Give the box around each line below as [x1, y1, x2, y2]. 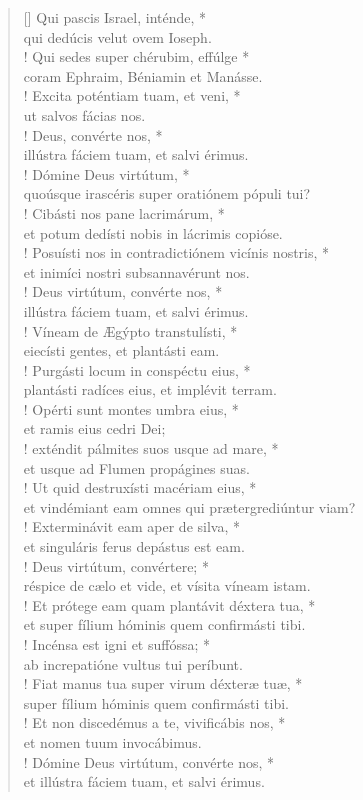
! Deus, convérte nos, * [23, 124, 163, 145]
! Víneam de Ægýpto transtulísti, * [23, 320, 238, 341]
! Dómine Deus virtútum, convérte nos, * [23, 751, 275, 772]
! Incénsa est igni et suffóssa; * [23, 634, 211, 654]
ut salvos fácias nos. [23, 104, 146, 125]
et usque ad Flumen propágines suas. [23, 457, 250, 478]
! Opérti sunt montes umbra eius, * [23, 398, 239, 419]
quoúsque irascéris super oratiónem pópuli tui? [23, 183, 311, 204]
